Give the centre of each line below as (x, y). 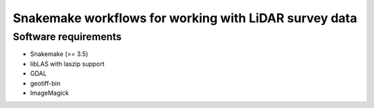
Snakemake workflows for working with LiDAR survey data (185, 18)
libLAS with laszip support (68, 64)
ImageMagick (50, 93)
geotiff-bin (45, 83)
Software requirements (67, 37)
